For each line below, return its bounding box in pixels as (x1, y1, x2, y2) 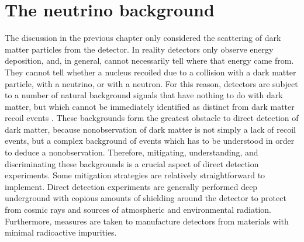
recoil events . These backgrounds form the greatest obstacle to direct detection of (5, 112, 299, 124)
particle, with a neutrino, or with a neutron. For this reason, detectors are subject (5, 77, 298, 89)
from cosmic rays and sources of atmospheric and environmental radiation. (5, 203, 272, 216)
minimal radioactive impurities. (5, 226, 117, 238)
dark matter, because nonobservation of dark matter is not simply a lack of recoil (5, 123, 296, 135)
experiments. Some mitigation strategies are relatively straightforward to (5, 169, 265, 181)
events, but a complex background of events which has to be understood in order (5, 134, 295, 147)
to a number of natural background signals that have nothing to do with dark (5, 89, 283, 101)
